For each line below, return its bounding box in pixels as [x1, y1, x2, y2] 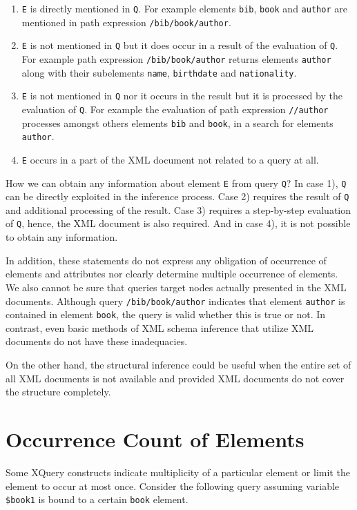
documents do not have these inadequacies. [6, 334, 188, 349]
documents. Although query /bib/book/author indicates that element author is [6, 293, 345, 308]
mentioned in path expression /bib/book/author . [21, 14, 231, 29]
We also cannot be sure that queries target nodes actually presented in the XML [6, 279, 347, 294]
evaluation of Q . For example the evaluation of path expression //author [21, 101, 329, 116]
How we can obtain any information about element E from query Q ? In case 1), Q [6, 175, 347, 190]
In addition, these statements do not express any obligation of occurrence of [6, 253, 327, 267]
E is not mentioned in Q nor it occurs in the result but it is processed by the [21, 88, 342, 103]
